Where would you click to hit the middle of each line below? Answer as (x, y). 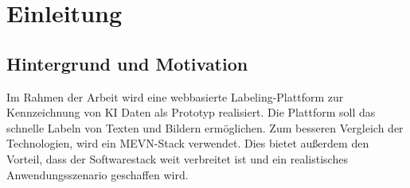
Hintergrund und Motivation (127, 63)
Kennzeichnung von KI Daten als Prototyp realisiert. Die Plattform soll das (191, 112)
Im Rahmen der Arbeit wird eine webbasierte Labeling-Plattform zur (175, 96)
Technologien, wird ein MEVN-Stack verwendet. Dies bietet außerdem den (188, 143)
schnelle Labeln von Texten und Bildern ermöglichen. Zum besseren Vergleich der (205, 127)
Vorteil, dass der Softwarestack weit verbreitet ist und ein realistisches (177, 158)
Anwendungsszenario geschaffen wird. (98, 174)
